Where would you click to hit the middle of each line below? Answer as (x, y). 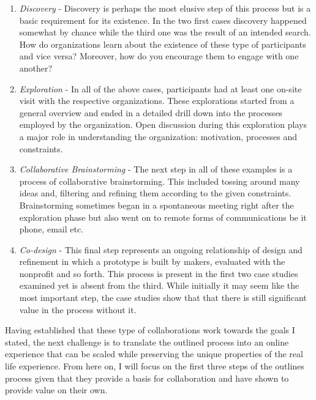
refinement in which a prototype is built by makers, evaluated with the (152, 261)
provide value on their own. (56, 390)
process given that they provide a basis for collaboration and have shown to (147, 378)
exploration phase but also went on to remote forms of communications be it (163, 217)
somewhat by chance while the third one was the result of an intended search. (165, 32)
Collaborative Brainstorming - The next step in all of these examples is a (156, 169)
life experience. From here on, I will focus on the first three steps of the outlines (155, 366)
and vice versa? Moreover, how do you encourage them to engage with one (159, 56)
